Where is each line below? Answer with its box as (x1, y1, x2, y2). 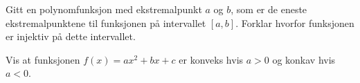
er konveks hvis (179, 52, 244, 66)
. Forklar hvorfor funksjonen (235, 15, 354, 30)
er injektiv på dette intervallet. (6, 29, 136, 44)
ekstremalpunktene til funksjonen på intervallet (6, 15, 206, 30)
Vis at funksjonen (6, 52, 80, 66)
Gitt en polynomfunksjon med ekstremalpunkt (6, 2, 202, 16)
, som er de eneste (231, 2, 307, 16)
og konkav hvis (272, 52, 336, 66)
